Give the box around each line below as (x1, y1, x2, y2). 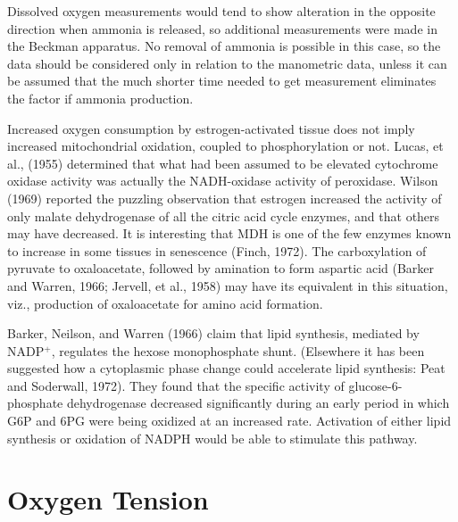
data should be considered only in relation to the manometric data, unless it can (7, 54, 447, 72)
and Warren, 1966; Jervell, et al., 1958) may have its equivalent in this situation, (7, 276, 448, 294)
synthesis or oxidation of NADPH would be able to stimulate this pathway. (7, 428, 418, 447)
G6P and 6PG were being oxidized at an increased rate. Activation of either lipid (7, 411, 452, 430)
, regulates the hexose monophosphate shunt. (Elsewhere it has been (51, 341, 425, 360)
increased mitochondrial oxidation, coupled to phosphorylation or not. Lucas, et (7, 137, 444, 155)
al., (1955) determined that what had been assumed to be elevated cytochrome (7, 153, 438, 172)
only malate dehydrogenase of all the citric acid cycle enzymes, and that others (7, 206, 440, 225)
